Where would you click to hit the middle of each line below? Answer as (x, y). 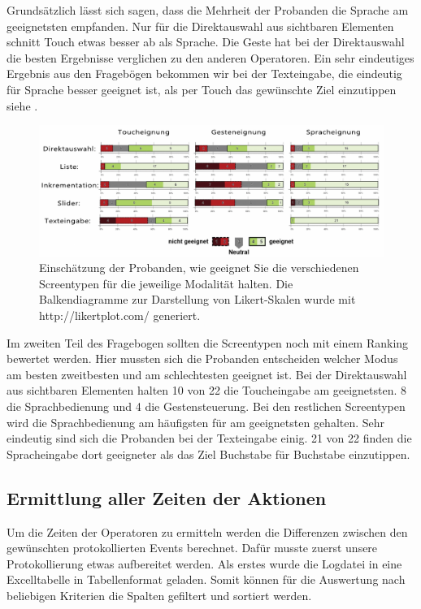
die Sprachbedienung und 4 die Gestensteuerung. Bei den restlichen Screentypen (206, 406)
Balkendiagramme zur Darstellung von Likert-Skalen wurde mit (197, 299)
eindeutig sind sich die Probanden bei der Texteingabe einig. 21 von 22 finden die (209, 438)
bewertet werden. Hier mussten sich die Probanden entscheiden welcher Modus (202, 358)
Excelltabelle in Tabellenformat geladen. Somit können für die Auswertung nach (206, 579)
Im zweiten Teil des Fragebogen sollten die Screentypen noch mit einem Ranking (208, 342)
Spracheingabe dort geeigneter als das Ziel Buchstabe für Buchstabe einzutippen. (208, 454)
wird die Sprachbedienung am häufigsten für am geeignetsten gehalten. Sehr (196, 422)
